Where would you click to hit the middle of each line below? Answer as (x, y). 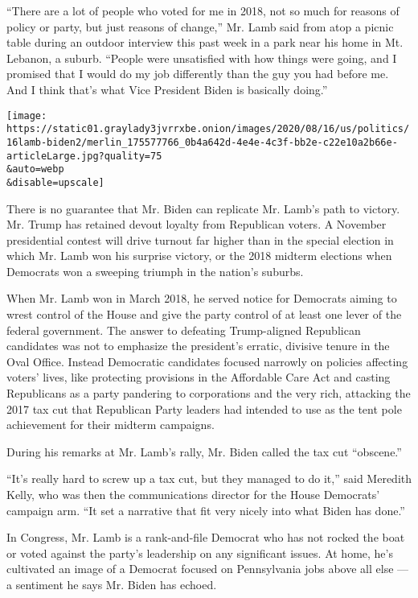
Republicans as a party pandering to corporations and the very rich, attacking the (209, 393)
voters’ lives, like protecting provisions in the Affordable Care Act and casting (199, 377)
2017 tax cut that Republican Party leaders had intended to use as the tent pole (204, 408)
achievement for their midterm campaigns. (111, 425)
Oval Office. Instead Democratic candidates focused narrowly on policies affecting (207, 361)
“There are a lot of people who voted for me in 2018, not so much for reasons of (203, 10)
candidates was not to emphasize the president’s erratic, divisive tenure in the (198, 346)
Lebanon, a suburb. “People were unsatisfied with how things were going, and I (202, 58)
